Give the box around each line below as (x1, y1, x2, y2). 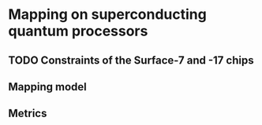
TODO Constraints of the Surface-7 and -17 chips (8, 53, 254, 67)
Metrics (8, 107, 47, 120)
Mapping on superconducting (8, 6, 207, 24)
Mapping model (8, 80, 87, 94)
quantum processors (8, 22, 148, 40)
